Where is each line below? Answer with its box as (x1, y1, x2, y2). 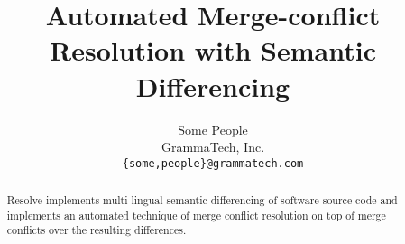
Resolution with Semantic (50, 32, 376, 69)
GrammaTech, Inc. (161, 137, 265, 156)
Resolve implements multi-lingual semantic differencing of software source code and (6, 192, 398, 208)
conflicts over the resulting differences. (6, 222, 187, 238)
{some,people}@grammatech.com (122, 156, 304, 170)
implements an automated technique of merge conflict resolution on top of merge (6, 207, 386, 222)
